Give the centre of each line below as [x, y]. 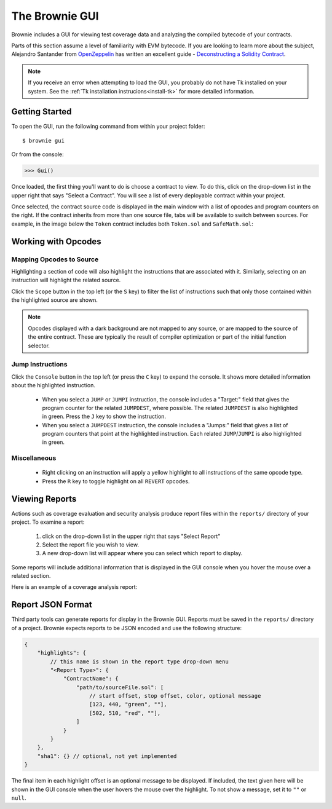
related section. [31, 576]
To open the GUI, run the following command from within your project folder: [108, 127]
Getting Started [41, 112]
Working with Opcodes [56, 241]
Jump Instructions [39, 365]
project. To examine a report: [48, 522]
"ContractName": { [91, 679]
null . [19, 798]
